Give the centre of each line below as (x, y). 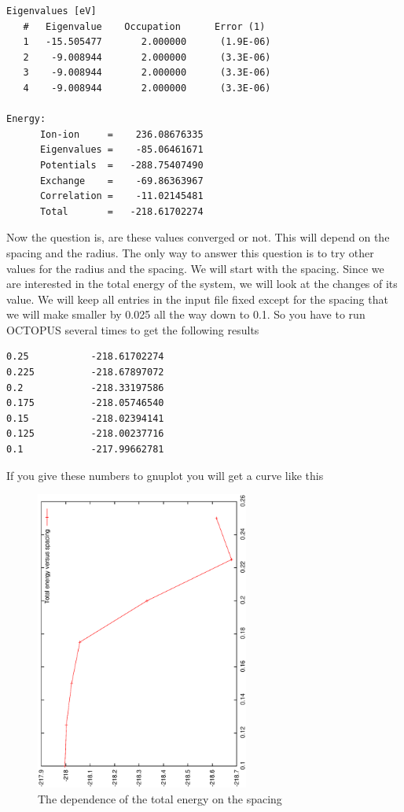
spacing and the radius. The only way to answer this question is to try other (190, 252)
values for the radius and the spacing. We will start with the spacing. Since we (195, 268)
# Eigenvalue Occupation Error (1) (144, 26)
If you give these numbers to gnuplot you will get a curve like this (165, 475)
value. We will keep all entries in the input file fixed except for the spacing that (197, 299)
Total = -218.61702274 (121, 211)
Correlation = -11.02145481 (121, 196)
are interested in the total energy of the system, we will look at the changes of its (202, 284)
